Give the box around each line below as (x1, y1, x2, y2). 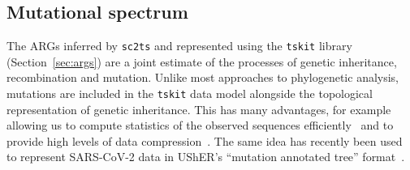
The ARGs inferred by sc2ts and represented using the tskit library (6, 37, 352, 54)
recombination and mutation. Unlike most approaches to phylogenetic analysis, (6, 69, 399, 86)
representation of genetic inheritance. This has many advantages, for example (6, 100, 391, 117)
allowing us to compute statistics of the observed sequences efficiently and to (6, 117, 394, 134)
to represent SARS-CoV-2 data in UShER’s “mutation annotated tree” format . (6, 148, 405, 165)
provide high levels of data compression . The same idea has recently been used (6, 132, 403, 149)
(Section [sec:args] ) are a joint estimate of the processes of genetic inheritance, (6, 53, 397, 70)
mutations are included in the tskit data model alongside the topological (6, 85, 373, 102)
